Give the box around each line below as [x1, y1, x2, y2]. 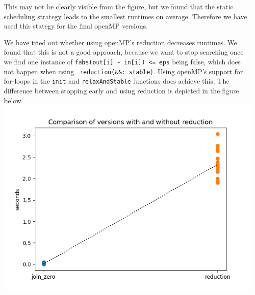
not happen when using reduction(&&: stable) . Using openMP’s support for [4, 66, 243, 76]
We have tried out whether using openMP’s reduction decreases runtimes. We [4, 37, 237, 47]
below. [4, 95, 23, 105]
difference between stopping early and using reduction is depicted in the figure [4, 85, 239, 95]
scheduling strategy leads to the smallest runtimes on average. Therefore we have [4, 11, 247, 21]
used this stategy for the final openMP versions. [4, 21, 148, 31]
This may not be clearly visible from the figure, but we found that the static [4, 1, 233, 11]
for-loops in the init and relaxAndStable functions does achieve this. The [4, 76, 229, 86]
